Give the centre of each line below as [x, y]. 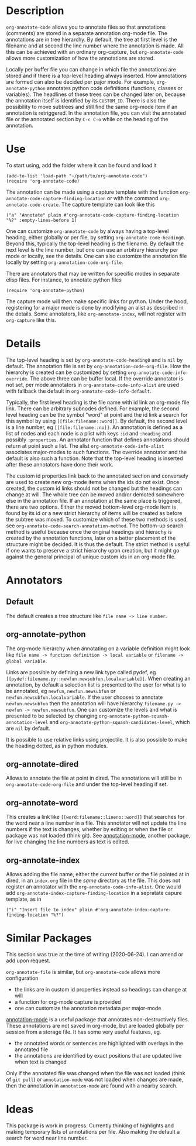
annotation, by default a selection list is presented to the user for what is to [96, 684]
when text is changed [41, 1062]
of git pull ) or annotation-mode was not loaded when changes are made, [95, 1079]
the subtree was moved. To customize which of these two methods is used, [97, 519]
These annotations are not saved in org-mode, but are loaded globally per [95, 1026]
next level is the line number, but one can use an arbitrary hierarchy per [92, 249]
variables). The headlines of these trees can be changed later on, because [96, 94]
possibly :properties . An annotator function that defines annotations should [98, 440]
